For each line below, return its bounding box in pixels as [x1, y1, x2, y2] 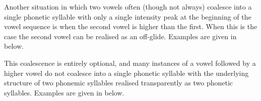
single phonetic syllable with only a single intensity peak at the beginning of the [4, 11, 251, 22]
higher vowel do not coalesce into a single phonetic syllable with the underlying [4, 67, 249, 78]
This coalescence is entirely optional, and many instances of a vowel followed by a [4, 57, 256, 68]
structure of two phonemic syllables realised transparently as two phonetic [4, 77, 233, 88]
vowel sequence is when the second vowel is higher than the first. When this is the [4, 21, 257, 32]
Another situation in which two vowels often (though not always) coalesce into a [4, 2, 252, 12]
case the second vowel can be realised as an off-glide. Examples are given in [4, 31, 237, 41]
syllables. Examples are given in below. [4, 87, 124, 97]
